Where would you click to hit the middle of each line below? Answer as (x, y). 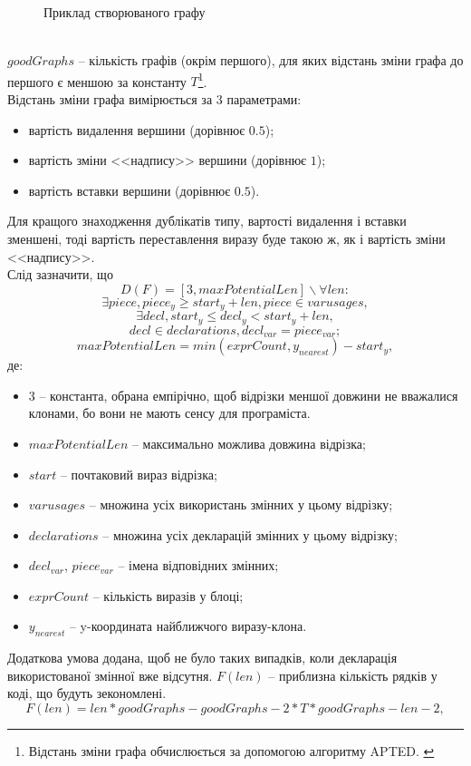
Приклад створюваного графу (125, 12)
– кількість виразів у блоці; (168, 595)
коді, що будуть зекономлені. (87, 693)
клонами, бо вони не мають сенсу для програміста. (169, 413)
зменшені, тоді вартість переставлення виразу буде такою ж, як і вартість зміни (226, 238)
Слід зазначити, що (60, 274)
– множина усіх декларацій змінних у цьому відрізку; (250, 534)
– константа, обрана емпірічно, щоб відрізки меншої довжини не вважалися (249, 395)
